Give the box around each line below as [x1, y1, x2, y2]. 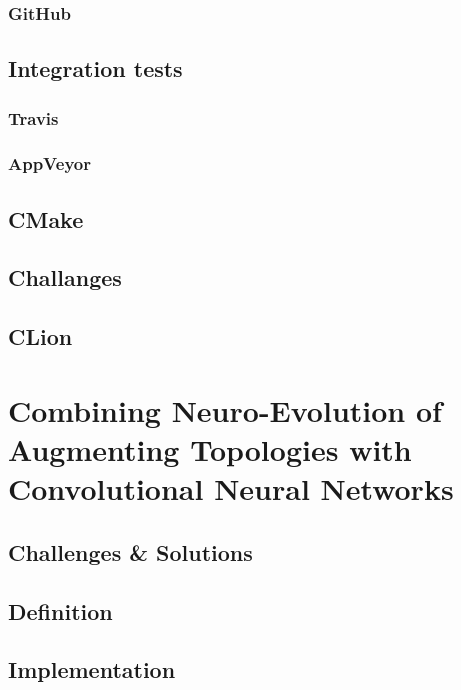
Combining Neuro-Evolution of [8, 389, 442, 430]
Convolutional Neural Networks [8, 468, 454, 509]
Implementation [8, 654, 176, 685]
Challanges [8, 262, 122, 293]
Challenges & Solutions [8, 536, 253, 567]
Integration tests [8, 53, 183, 84]
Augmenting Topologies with [8, 429, 412, 470]
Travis [8, 105, 59, 130]
